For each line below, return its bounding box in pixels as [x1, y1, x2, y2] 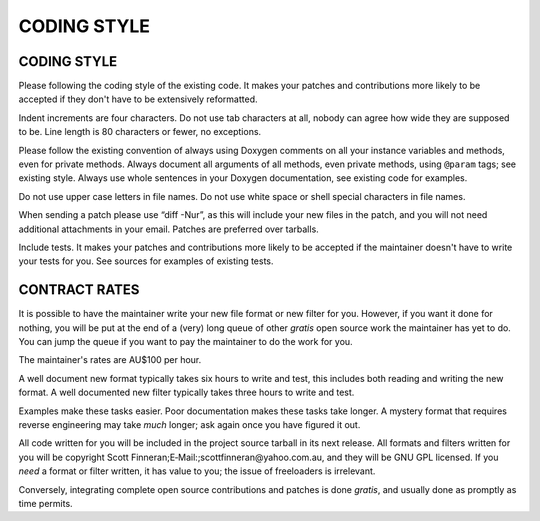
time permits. [18, 497, 74, 509]
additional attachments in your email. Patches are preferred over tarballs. [18, 223, 319, 235]
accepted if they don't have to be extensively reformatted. [18, 93, 259, 105]
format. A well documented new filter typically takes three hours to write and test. [18, 386, 355, 399]
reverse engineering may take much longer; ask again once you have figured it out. [18, 419, 361, 430]
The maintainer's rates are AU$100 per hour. [18, 354, 202, 366]
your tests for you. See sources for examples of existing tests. [18, 255, 274, 267]
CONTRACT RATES [18, 281, 140, 299]
